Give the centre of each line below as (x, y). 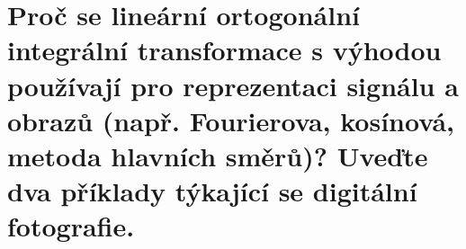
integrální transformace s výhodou (224, 50)
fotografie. (71, 226)
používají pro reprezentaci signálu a (233, 85)
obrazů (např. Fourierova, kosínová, (231, 120)
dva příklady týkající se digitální (212, 191)
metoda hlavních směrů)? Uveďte (218, 155)
